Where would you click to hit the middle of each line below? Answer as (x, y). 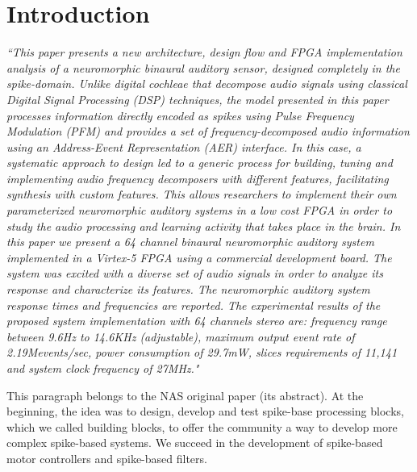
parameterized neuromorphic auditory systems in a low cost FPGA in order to (200, 210)
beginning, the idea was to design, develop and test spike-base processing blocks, (205, 411)
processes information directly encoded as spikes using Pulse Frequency (180, 115)
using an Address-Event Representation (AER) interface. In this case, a (184, 146)
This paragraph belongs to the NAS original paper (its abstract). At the (185, 395)
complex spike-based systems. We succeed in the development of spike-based (195, 443)
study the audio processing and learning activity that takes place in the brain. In (204, 226)
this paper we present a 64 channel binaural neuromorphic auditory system (190, 242)
